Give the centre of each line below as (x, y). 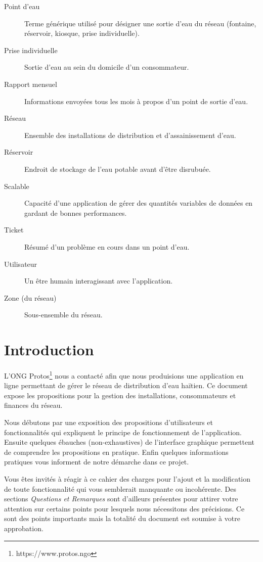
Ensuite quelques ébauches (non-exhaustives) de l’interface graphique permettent (129, 442)
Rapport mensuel (31, 84)
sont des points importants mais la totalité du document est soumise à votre (122, 518)
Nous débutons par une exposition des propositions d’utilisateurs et (108, 422)
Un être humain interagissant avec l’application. (99, 281)
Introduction (49, 349)
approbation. (24, 528)
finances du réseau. (33, 405)
